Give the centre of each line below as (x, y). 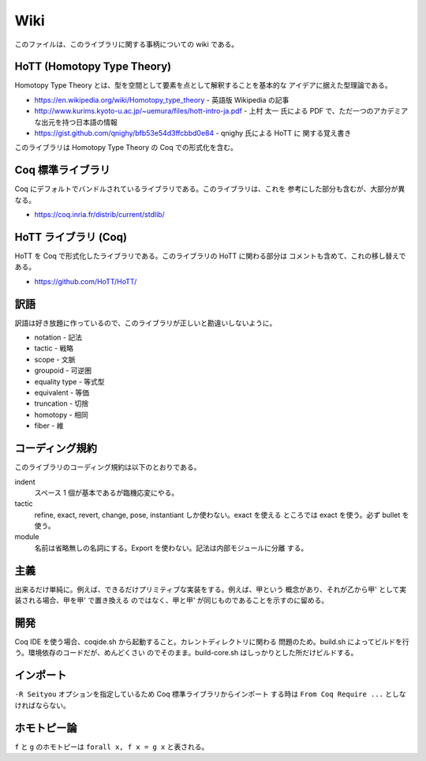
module (27, 537)
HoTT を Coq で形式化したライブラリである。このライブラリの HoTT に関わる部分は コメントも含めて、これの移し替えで (210, 256)
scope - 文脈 (55, 359)
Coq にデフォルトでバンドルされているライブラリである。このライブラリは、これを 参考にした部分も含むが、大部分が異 (210, 189)
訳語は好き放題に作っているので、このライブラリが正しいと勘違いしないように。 (146, 323)
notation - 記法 (58, 337)
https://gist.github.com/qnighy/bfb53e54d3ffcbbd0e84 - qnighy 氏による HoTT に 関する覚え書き (192, 133)
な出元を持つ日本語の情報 (76, 122)
